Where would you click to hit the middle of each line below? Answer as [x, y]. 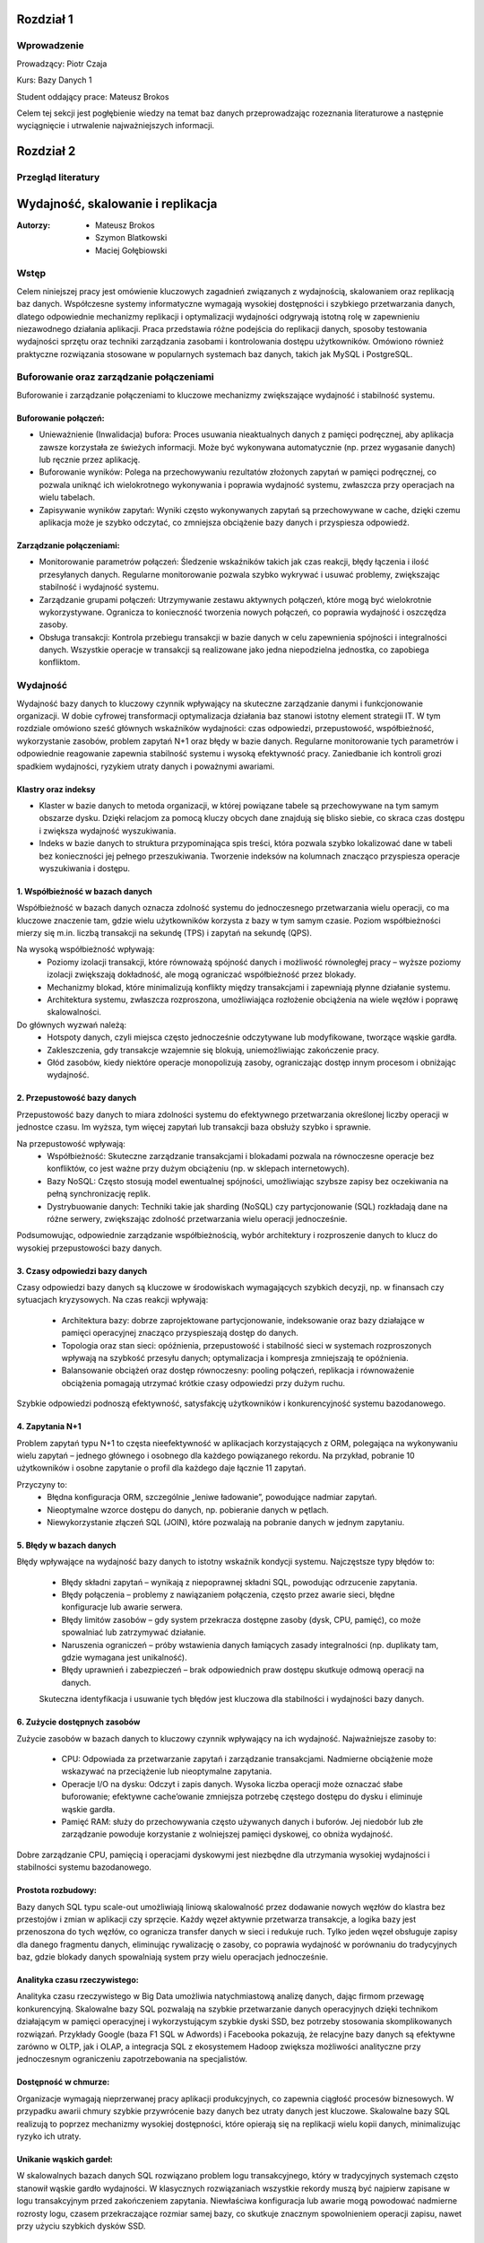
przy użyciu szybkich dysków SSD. [81, 2226]
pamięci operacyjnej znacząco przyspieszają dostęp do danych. [180, 1333]
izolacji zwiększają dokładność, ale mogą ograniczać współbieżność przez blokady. [202, 974]
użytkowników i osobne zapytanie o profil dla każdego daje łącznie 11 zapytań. [161, 1468]
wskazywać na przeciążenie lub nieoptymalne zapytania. [167, 1771]
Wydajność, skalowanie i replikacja [117, 203]
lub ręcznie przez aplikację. [90, 459]
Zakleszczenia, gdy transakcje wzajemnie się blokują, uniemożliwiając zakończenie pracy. [213, 1050]
